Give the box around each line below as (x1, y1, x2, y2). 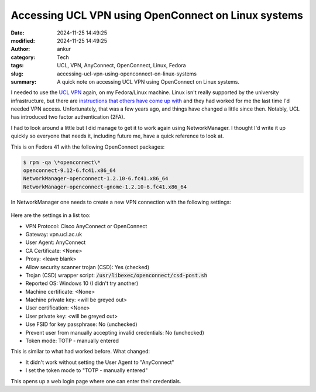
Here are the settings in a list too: (11, 212, 91, 219)
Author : (11, 46, 30, 53)
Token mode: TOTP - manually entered (25, 337, 119, 345)
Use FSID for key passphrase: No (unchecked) (25, 321, 138, 328)
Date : (11, 29, 25, 36)
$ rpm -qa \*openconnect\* (23, 159, 101, 166)
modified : (11, 37, 35, 44)
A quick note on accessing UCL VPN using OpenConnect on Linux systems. (57, 78, 240, 85)
